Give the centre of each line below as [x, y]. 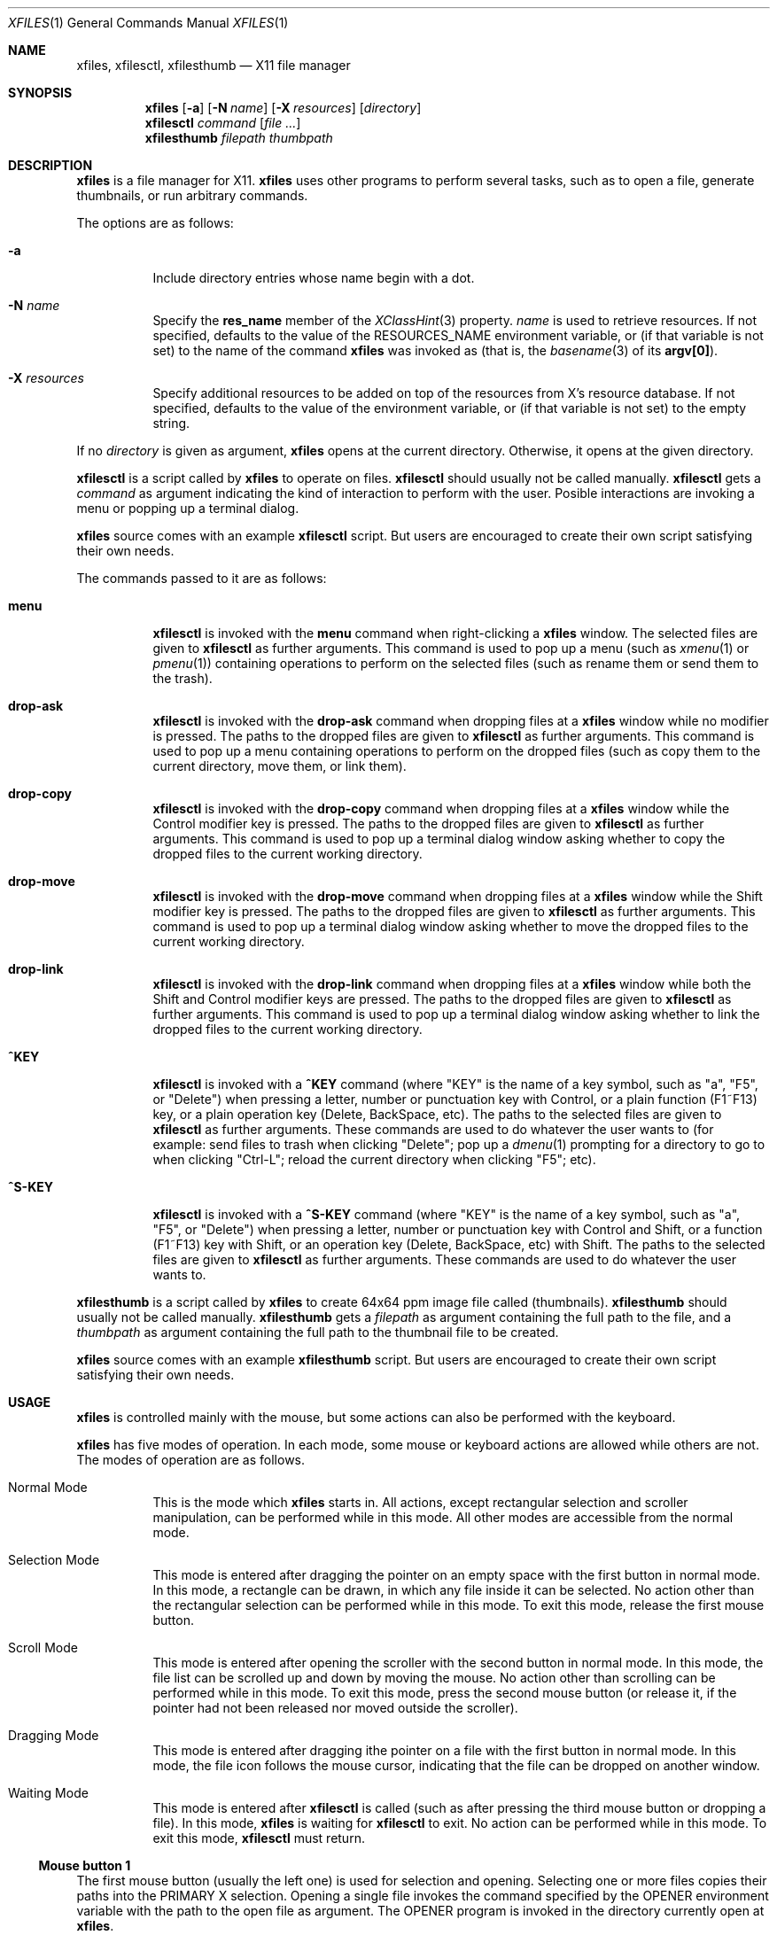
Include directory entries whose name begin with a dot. [314, 278]
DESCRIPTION [51, 165]
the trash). [183, 678]
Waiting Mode [48, 1793]
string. [171, 423]
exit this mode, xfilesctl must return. [259, 1838]
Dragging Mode [54, 1735]
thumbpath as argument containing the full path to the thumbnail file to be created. [318, 1332]
